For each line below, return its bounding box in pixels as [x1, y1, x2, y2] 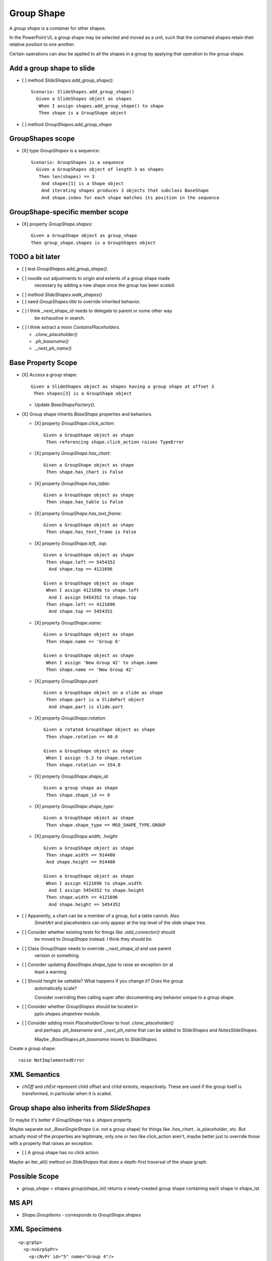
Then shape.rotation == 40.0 [46, 734, 118, 739]
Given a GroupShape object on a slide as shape [43, 690, 163, 696]
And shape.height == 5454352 [48, 901, 121, 907]
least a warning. [34, 968, 68, 975]
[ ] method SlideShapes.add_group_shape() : [22, 77, 114, 83]
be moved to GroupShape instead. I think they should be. [34, 936, 153, 942]
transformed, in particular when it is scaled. [22, 1091, 112, 1097]
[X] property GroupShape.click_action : [34, 420, 115, 426]
